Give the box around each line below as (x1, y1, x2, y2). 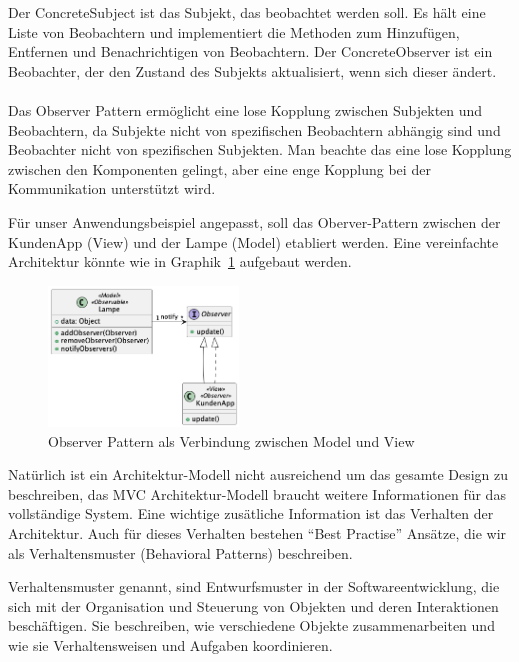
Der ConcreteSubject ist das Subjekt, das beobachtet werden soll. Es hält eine (8, 2, 486, 22)
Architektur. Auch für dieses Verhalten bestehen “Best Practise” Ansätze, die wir (8, 523, 507, 543)
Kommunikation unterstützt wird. (8, 178, 216, 199)
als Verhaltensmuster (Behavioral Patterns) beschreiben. (8, 542, 353, 563)
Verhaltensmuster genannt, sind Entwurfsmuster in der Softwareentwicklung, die (8, 576, 500, 597)
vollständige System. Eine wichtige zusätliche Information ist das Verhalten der (8, 503, 494, 524)
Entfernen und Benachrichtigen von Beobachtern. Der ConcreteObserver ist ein (8, 41, 493, 62)
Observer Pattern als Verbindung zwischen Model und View (48, 430, 415, 451)
